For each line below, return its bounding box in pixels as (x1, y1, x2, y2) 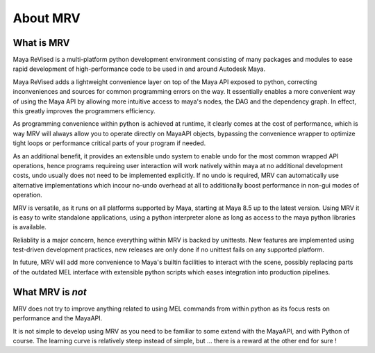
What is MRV (12, 37, 70, 49)
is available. (12, 223, 47, 231)
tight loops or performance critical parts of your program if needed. (12, 139, 206, 147)
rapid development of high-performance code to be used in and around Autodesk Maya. (12, 65, 266, 73)
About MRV (12, 10, 81, 26)
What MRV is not (12, 286, 87, 298)
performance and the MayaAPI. (12, 314, 103, 322)
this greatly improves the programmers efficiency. (12, 107, 156, 115)
